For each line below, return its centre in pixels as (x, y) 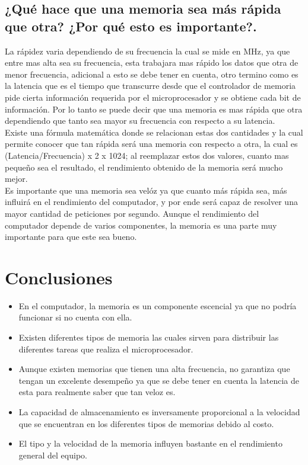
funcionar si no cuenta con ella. (75, 317)
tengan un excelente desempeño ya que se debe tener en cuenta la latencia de (159, 380)
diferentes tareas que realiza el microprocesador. (106, 349)
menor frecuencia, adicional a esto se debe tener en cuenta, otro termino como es (152, 74)
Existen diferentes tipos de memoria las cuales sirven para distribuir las (149, 337)
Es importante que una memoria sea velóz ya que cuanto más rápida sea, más (146, 190)
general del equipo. (53, 455)
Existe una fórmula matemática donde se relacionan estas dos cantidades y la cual (154, 132)
